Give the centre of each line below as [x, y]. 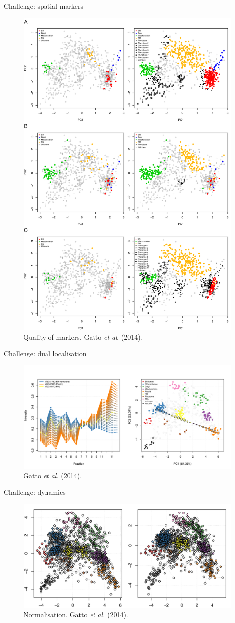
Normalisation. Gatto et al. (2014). [76, 614]
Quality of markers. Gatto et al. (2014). [83, 337]
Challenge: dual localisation [45, 353]
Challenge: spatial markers [44, 6]
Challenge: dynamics [35, 492]
